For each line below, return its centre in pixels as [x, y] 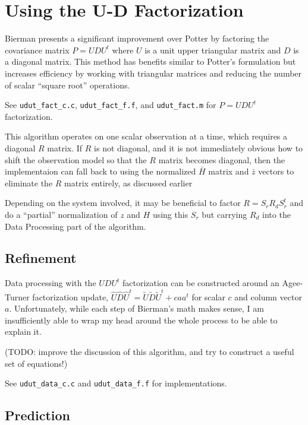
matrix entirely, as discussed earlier [128, 183]
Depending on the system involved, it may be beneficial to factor [123, 203]
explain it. [23, 332]
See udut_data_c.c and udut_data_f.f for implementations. [116, 383]
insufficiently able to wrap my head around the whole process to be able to [141, 320]
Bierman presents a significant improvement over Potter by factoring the [137, 38]
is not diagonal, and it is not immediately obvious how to [199, 148]
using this [170, 214]
